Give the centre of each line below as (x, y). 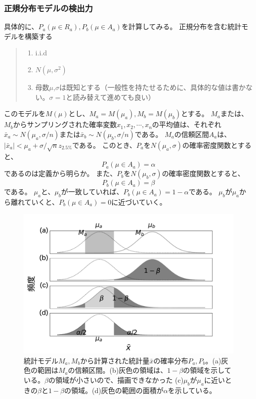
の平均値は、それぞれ (187, 124)
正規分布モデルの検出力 (48, 8)
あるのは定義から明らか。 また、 (64, 173)
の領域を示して (207, 370)
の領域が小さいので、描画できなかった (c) (116, 379)
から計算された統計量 (115, 360)
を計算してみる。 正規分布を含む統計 (181, 26)
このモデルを (25, 113)
